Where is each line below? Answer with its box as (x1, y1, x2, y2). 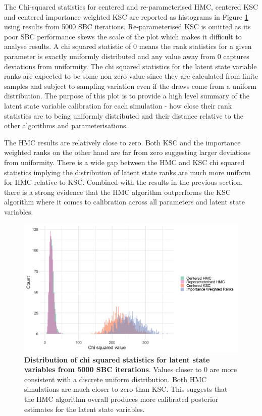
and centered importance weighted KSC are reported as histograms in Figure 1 (4, 11, 248, 22)
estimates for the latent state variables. (24, 403, 145, 414)
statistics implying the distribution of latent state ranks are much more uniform (4, 167, 251, 177)
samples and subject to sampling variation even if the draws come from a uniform (4, 80, 257, 91)
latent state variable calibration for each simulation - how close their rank (4, 100, 232, 111)
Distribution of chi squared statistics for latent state (24, 354, 210, 365)
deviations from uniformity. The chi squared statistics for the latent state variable (4, 61, 257, 71)
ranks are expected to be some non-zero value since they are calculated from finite (4, 71, 258, 81)
